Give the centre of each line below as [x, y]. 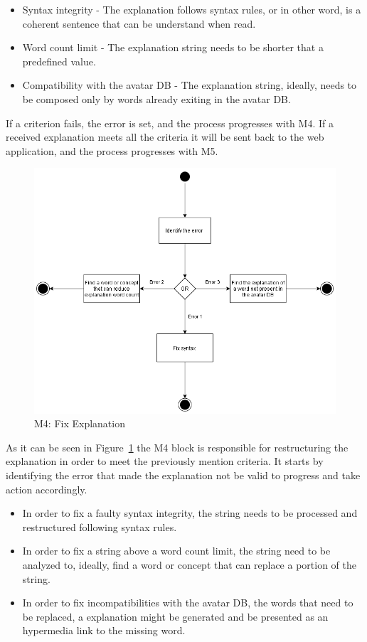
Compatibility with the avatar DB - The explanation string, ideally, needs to [190, 85]
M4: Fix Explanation [80, 423]
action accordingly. [47, 489]
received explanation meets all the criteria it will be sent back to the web [165, 137]
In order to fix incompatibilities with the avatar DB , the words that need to [188, 603]
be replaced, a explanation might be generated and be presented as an [175, 616]
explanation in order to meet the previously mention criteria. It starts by [165, 461]
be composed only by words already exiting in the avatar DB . [156, 98]
